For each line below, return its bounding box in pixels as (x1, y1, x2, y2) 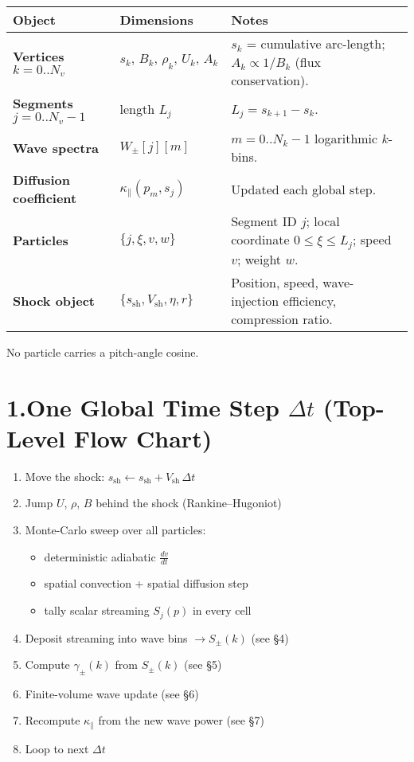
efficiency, (283, 291, 337, 310)
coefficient (13, 189, 77, 207)
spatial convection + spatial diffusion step (44, 575, 248, 592)
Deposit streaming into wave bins (25, 629, 188, 646)
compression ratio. (231, 309, 333, 328)
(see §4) (251, 629, 289, 646)
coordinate (231, 230, 290, 248)
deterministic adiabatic (44, 548, 156, 565)
